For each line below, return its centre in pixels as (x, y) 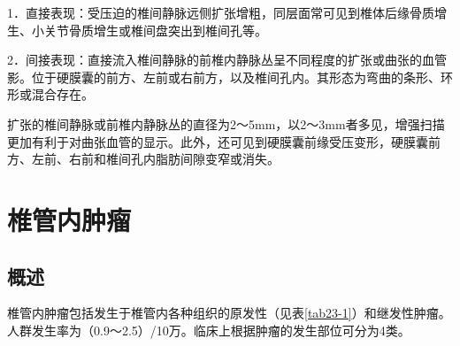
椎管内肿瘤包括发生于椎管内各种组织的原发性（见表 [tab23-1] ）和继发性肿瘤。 (229, 313)
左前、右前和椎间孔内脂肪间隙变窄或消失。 (155, 159)
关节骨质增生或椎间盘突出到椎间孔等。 (155, 30)
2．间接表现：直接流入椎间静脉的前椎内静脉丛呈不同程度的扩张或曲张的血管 (227, 60)
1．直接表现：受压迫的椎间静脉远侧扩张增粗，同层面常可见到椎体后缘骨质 (221, 12)
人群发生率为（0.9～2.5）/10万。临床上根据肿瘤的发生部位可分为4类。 (209, 330)
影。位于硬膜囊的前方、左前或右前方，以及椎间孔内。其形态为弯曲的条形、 (224, 77)
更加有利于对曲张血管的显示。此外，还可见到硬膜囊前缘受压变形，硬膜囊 (218, 141)
